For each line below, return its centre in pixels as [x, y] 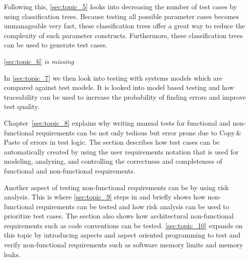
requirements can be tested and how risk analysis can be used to [133, 206]
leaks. [12, 254]
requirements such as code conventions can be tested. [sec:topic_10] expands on [123, 225]
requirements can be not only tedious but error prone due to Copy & [139, 132]
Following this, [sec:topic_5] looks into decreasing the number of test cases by [121, 6]
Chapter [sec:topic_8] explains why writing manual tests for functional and [117, 122]
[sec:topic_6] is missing [39, 61]
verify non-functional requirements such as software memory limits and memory [124, 245]
